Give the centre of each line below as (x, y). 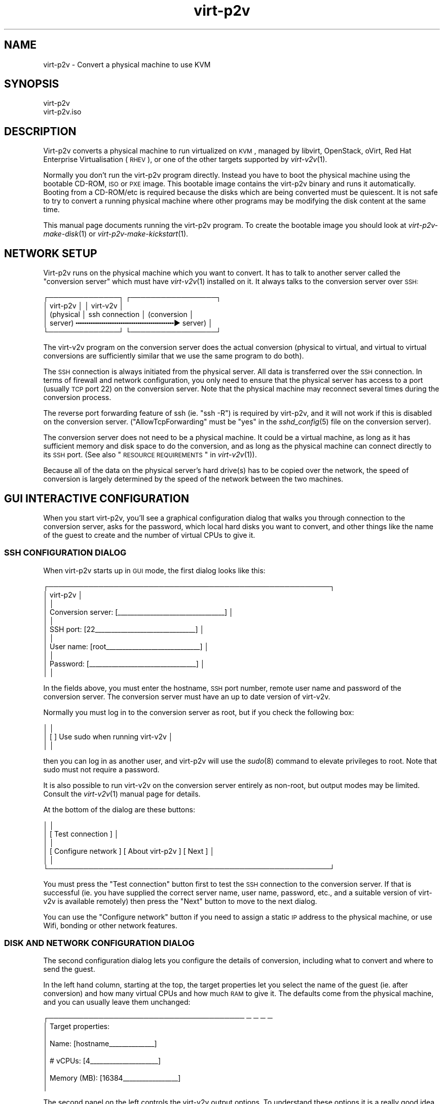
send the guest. (69, 969)
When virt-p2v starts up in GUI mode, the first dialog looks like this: (154, 570)
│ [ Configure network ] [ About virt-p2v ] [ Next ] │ (129, 851)
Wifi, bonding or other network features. (110, 925)
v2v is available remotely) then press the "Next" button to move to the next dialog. (180, 901)
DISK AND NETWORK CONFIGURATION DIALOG (99, 943)
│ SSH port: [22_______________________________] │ (124, 629)
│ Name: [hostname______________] (100, 1044)
